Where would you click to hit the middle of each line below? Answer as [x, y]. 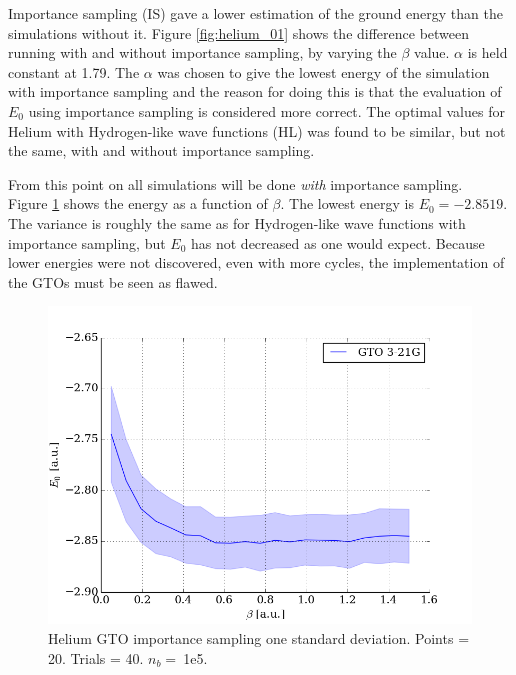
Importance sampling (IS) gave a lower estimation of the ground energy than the [255, 13]
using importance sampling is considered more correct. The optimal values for [266, 110]
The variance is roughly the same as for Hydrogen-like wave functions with [237, 222]
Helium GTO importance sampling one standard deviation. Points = [259, 637]
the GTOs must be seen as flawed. [113, 281]
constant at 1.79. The [74, 71]
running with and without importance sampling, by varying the [202, 52]
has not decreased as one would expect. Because [338, 242]
